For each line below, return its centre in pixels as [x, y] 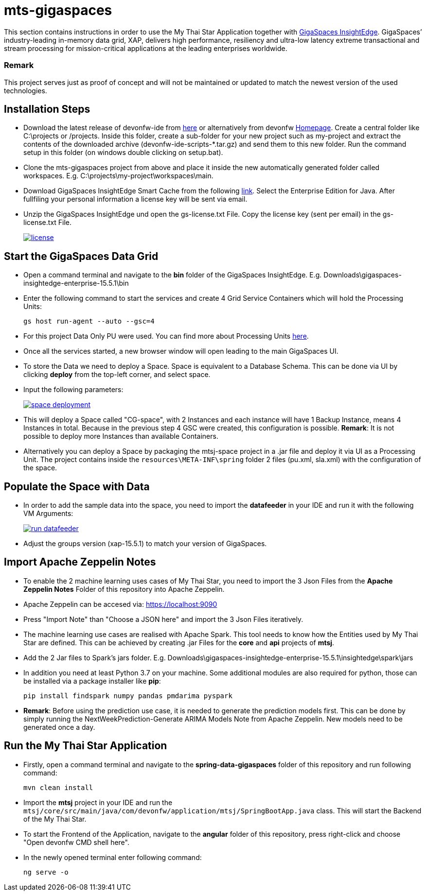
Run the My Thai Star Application [86, 746]
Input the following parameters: [73, 390]
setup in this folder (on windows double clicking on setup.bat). [123, 153]
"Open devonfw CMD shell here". [76, 842]
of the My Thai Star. [55, 819]
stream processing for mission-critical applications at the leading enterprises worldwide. [146, 48]
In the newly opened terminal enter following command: [113, 857]
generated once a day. [59, 727]
